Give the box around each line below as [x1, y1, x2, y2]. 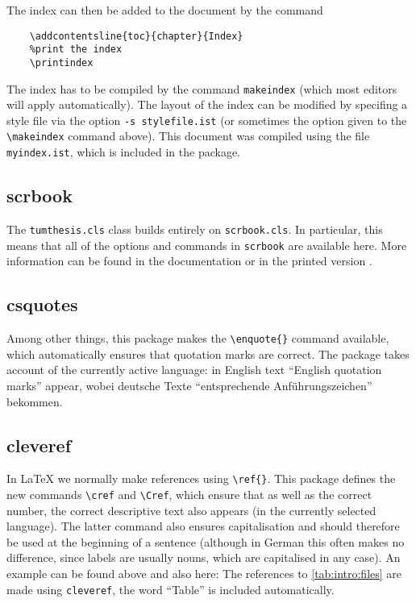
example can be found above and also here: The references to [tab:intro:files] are [6, 565, 402, 582]
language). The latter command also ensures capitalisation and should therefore [6, 518, 400, 534]
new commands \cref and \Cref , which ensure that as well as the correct [6, 485, 372, 502]
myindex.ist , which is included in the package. [6, 143, 240, 160]
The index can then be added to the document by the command [6, 2, 323, 18]
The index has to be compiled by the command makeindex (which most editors [6, 80, 397, 97]
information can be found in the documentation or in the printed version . [6, 252, 372, 269]
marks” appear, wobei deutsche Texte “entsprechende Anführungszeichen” [6, 376, 372, 393]
